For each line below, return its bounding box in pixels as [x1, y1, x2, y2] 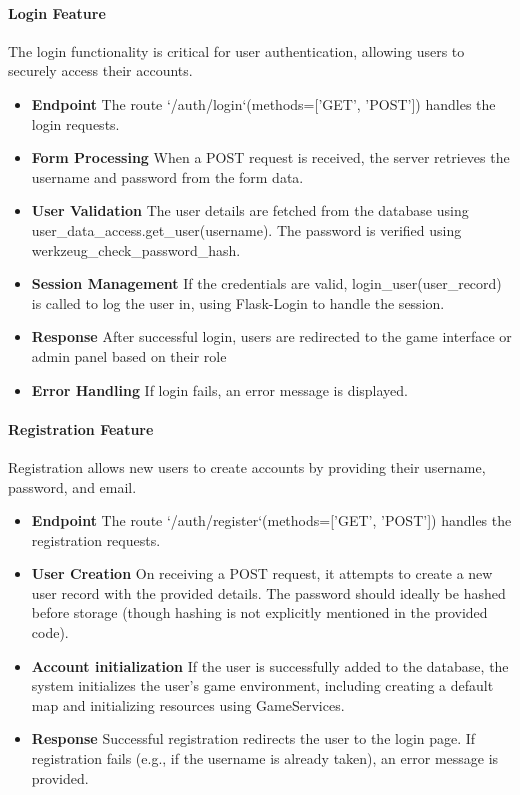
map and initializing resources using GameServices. [31, 694, 345, 715]
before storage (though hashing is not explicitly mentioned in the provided [31, 602, 488, 623]
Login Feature [8, 2, 106, 23]
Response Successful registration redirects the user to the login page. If [31, 728, 476, 749]
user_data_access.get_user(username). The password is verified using [31, 219, 462, 240]
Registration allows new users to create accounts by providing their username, [8, 456, 486, 477]
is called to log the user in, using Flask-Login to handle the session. [31, 292, 445, 313]
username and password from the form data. [31, 166, 304, 187]
